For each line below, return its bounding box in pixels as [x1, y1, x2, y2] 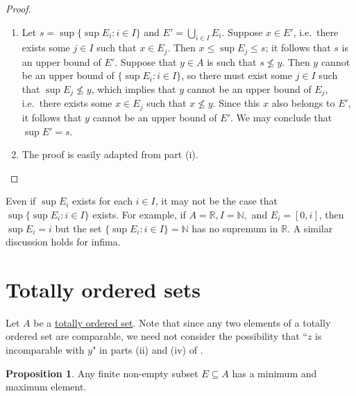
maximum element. [6, 379, 87, 394]
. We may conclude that [230, 110, 332, 124]
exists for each [72, 193, 133, 208]
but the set [55, 221, 102, 235]
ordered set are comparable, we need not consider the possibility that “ [6, 329, 307, 343]
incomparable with [6, 343, 85, 356]
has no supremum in [192, 221, 278, 235]
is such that [207, 54, 257, 69]
